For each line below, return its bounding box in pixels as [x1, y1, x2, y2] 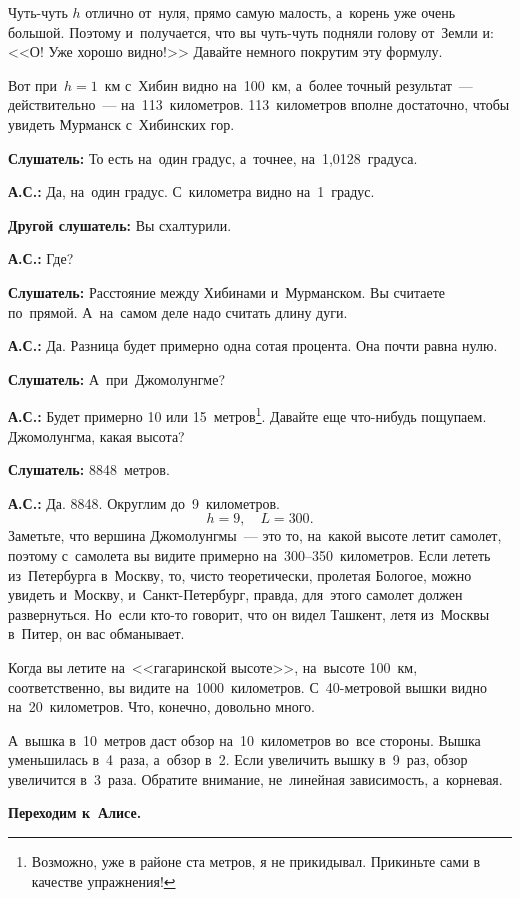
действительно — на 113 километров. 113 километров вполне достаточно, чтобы [8, 94, 510, 115]
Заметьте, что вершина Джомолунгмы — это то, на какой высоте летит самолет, [8, 525, 502, 546]
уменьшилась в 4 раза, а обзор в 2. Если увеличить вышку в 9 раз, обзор [8, 749, 468, 770]
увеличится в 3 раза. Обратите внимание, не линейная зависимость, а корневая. [8, 768, 503, 789]
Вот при [8, 74, 57, 95]
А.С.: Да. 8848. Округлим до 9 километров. [8, 492, 280, 513]
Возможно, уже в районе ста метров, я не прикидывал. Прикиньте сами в [31, 851, 481, 872]
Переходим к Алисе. [8, 802, 142, 823]
